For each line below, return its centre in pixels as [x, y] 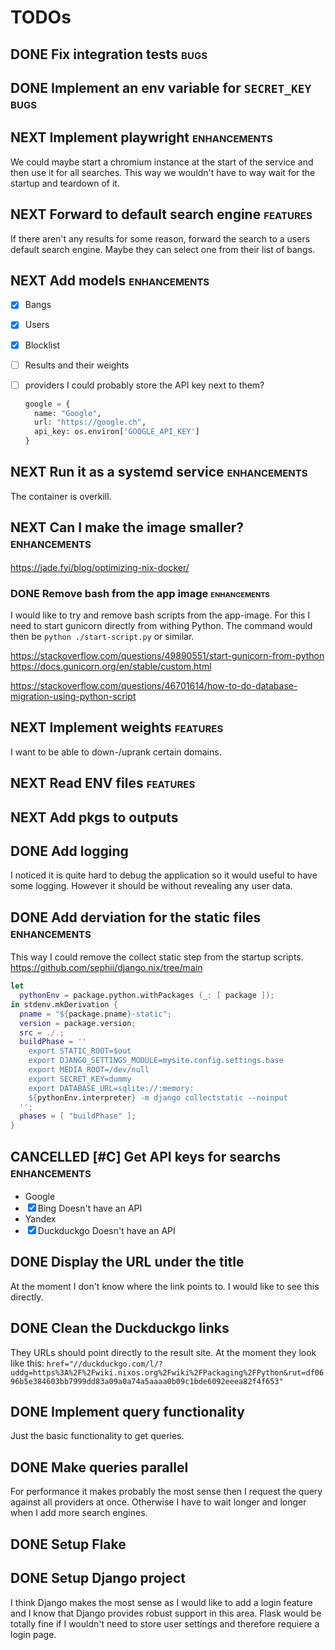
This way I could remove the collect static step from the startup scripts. [157, 957]
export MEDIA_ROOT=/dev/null [89, 1070]
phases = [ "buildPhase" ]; [78, 1116]
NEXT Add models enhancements [110, 280]
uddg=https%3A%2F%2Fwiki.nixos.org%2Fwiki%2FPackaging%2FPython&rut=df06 [167, 1372]
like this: [27, 1363]
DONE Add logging [69, 851]
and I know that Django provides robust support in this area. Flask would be [166, 1613]
